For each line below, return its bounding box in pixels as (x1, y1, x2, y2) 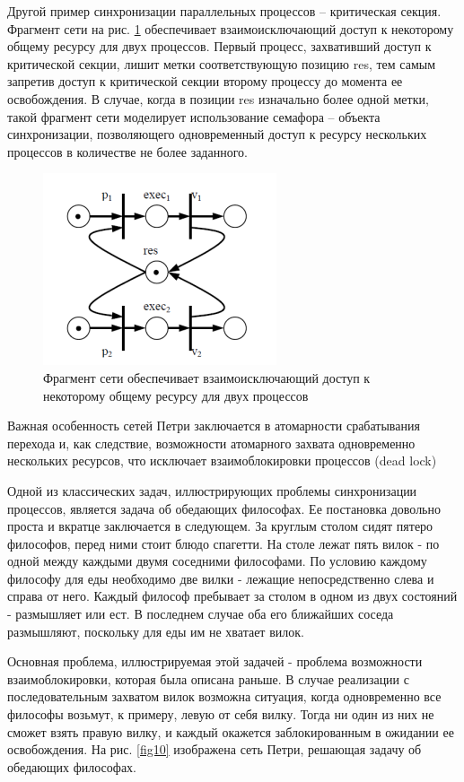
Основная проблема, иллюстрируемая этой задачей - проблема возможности (7, 652, 423, 671)
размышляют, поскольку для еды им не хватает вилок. (7, 621, 304, 640)
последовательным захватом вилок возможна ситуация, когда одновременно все (7, 687, 442, 706)
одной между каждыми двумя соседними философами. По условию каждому (7, 552, 427, 570)
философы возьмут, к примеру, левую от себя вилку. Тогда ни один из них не (7, 705, 434, 724)
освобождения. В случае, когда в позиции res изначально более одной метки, (7, 89, 429, 108)
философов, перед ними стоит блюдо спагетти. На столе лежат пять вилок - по (7, 534, 440, 552)
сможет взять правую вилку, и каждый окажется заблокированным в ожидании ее (7, 722, 454, 741)
